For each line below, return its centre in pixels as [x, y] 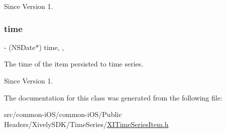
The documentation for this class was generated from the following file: [113, 97]
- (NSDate [20, 47]
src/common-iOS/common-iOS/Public [63, 114]
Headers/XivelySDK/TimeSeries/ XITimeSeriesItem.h [86, 124]
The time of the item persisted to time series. [74, 64]
